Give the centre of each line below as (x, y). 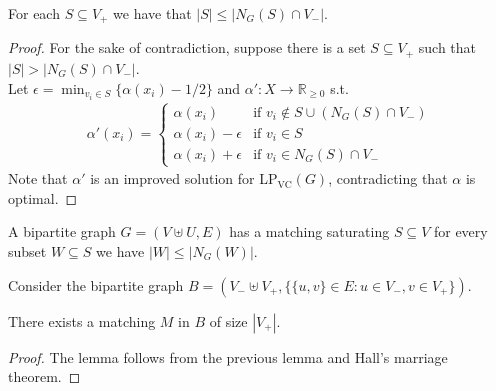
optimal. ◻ (43, 197)
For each (34, 13)
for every (460, 231)
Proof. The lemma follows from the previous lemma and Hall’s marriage (228, 356)
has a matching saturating (309, 231)
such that (447, 47)
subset (27, 250)
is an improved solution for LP (184, 178)
